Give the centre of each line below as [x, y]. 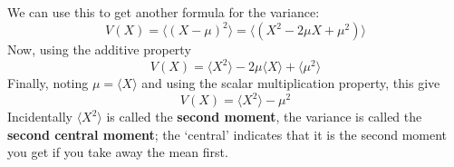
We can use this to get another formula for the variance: [164, 12]
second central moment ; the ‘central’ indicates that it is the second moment [227, 134]
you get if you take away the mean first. [118, 152]
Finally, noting [48, 83]
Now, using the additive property [99, 49]
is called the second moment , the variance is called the [264, 117]
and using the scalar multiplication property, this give [291, 83]
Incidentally [40, 117]
